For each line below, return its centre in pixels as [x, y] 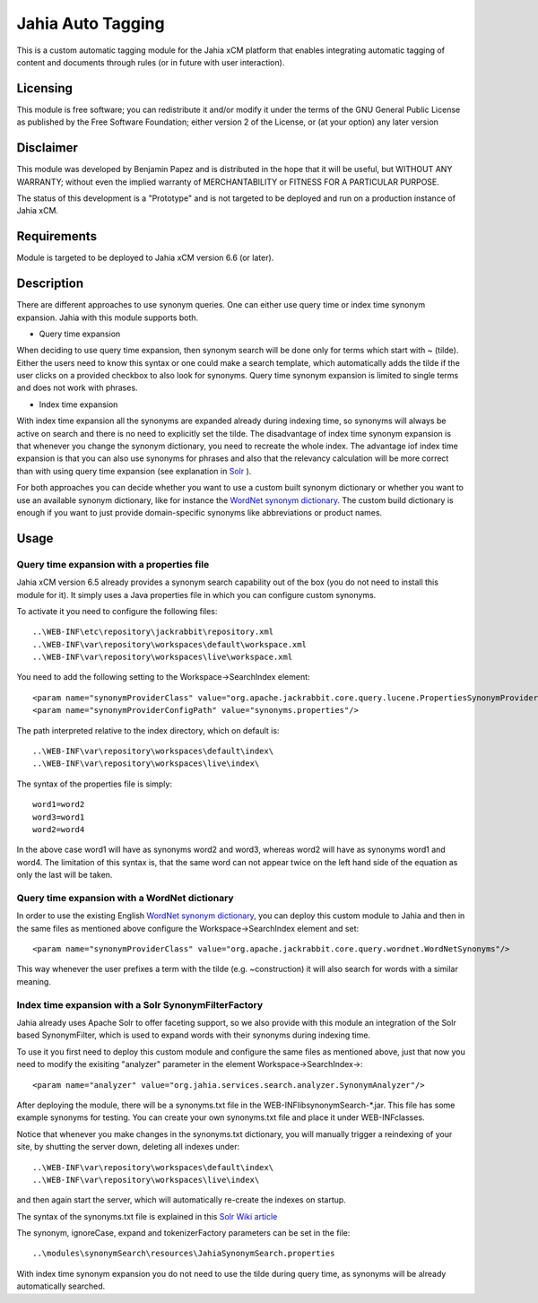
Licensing [45, 88]
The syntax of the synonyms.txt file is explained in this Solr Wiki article [147, 1216]
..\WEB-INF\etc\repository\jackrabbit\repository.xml [153, 632]
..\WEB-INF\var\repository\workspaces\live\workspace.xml [163, 657]
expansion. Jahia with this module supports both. [108, 317]
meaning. [34, 981]
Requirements [57, 236]
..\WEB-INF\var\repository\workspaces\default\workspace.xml [169, 644]
